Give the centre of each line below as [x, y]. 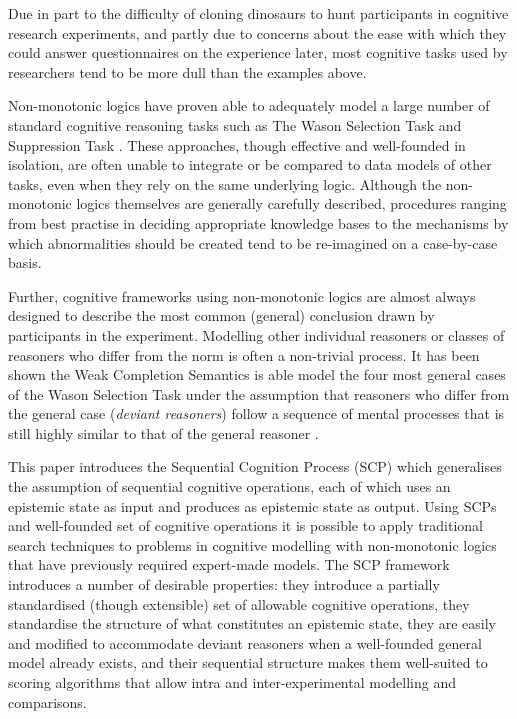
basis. [25, 262]
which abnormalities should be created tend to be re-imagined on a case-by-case [253, 242]
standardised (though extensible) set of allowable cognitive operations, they [239, 603]
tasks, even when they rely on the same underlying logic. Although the [225, 183]
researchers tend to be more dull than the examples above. [187, 71]
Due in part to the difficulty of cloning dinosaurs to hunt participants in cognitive [258, 13]
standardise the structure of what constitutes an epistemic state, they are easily [252, 623]
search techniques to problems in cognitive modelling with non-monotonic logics [252, 544]
